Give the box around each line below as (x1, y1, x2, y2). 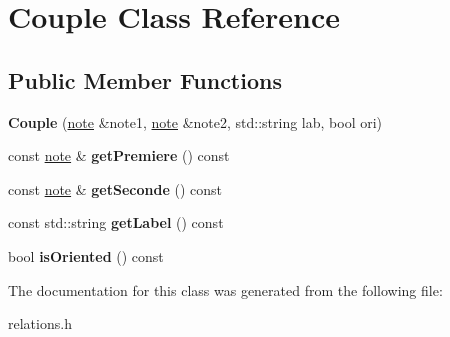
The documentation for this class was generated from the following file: (8, 279, 443, 300)
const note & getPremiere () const (8, 145, 230, 166)
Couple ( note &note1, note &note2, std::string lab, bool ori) (8, 111, 383, 132)
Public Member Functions (8, 64, 282, 95)
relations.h (8, 313, 72, 334)
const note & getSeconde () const (8, 178, 222, 199)
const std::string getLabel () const (8, 212, 224, 233)
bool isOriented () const (8, 245, 164, 266)
